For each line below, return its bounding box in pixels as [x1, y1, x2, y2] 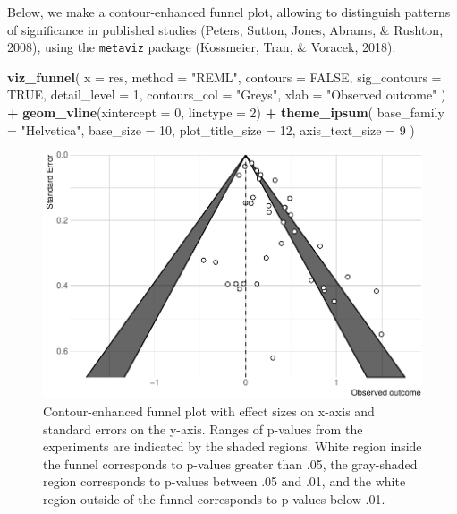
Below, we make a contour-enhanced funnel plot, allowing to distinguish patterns [7, 3, 451, 21]
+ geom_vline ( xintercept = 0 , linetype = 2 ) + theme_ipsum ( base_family [7, 103, 444, 122]
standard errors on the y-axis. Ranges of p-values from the [43, 419, 363, 438]
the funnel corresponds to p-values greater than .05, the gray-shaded [43, 454, 418, 473]
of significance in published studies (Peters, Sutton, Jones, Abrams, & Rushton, [7, 20, 444, 39]
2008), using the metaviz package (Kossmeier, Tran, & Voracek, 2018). [7, 38, 396, 56]
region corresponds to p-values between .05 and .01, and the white [43, 472, 406, 491]
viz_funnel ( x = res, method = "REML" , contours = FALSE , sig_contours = [7, 67, 442, 86]
